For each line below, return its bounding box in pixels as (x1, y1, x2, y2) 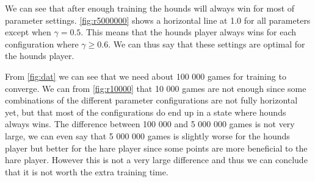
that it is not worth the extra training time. (5, 165, 168, 178)
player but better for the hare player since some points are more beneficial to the (5, 141, 308, 154)
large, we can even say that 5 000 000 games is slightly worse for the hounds (5, 129, 290, 142)
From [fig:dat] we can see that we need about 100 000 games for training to (5, 69, 286, 82)
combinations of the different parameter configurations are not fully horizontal (5, 94, 298, 107)
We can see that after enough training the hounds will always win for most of (5, 2, 295, 14)
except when (5, 26, 51, 38)
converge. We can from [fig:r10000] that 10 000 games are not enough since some (5, 82, 306, 94)
